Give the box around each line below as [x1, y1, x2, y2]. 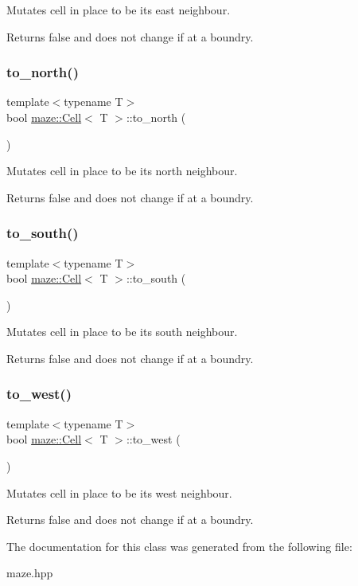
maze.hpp [6, 565, 53, 581]
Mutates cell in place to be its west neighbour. [6, 484, 232, 501]
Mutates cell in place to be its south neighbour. [6, 323, 238, 340]
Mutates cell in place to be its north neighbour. [6, 162, 238, 179]
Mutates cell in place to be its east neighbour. [6, 2, 231, 18]
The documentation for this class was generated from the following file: [6, 537, 352, 554]
